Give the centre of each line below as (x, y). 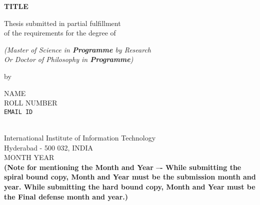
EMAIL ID (18, 112)
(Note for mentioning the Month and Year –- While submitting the (123, 167)
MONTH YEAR (29, 157)
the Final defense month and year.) (66, 196)
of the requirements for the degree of (60, 33)
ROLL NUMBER (31, 103)
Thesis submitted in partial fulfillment (62, 23)
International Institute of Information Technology (80, 137)
